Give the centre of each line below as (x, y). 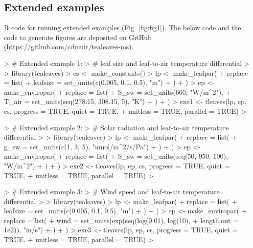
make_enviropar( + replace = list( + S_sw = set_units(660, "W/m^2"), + (117, 92)
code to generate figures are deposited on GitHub (78, 37)
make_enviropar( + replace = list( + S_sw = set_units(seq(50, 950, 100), (116, 156)
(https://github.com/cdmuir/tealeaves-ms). (69, 47)
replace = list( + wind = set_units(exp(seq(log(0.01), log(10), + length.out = (121, 220)
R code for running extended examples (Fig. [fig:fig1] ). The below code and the (123, 28)
